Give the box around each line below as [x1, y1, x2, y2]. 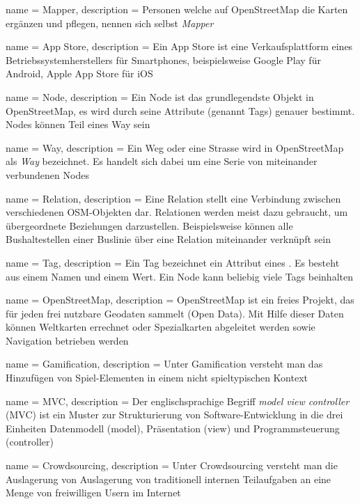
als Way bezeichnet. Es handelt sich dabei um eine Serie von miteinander [6, 154, 318, 168]
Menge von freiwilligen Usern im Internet [6, 485, 181, 500]
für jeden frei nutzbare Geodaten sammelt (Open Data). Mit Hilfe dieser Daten [6, 306, 344, 320]
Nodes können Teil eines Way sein [6, 117, 150, 132]
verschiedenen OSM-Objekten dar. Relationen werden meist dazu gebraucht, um [6, 205, 348, 219]
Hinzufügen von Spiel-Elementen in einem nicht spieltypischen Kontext [6, 370, 308, 385]
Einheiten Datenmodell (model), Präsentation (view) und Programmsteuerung [6, 420, 340, 435]
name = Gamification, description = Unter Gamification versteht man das [6, 356, 323, 371]
